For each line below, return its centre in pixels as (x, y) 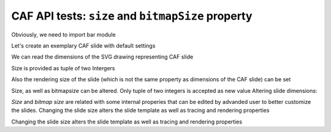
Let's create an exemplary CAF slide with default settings (83, 45)
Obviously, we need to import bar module (63, 34)
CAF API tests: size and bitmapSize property (132, 16)
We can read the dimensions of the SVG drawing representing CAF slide (102, 57)
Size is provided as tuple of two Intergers (63, 68)
